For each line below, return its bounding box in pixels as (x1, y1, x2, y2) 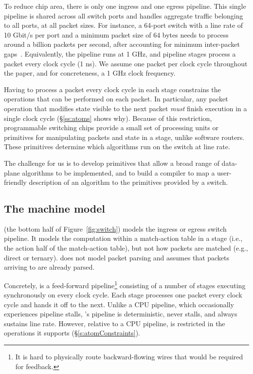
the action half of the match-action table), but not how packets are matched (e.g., (4, 243, 248, 253)
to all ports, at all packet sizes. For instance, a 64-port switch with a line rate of (4, 20, 243, 30)
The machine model (4, 201, 105, 216)
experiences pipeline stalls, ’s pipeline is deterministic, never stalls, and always (4, 309, 237, 319)
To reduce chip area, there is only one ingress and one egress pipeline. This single (4, 1, 246, 11)
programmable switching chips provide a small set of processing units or (4, 122, 218, 133)
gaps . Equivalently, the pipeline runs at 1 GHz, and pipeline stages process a (4, 48, 236, 59)
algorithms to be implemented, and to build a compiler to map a (22, 167, 215, 177)
